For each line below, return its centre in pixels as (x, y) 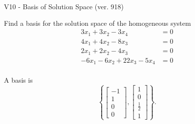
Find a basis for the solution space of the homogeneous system (97, 23)
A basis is (18, 80)
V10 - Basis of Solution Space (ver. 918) (64, 6)
